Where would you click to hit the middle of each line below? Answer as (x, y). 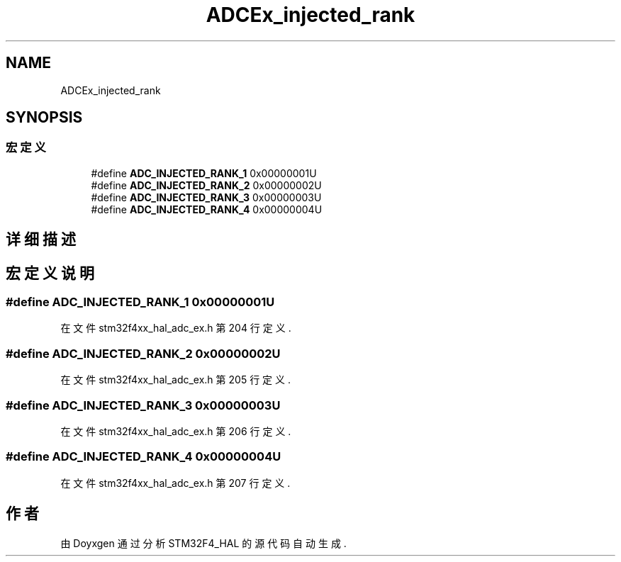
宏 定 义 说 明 (50, 273)
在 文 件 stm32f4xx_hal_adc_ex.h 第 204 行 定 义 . (176, 328)
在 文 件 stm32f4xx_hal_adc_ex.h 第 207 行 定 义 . (175, 483)
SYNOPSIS (44, 118)
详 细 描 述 (41, 240)
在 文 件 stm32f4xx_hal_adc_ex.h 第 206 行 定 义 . (176, 431)
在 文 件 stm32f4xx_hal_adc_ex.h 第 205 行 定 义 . (175, 380)
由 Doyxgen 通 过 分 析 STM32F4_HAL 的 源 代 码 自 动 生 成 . (203, 543)
